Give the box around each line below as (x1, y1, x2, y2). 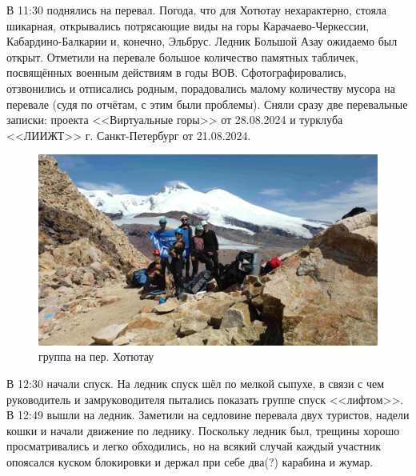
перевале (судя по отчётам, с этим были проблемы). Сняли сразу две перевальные (6, 95, 408, 112)
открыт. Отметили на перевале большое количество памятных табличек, (6, 48, 358, 65)
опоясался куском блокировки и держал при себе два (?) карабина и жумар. (6, 454, 374, 470)
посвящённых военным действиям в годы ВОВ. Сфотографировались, (6, 64, 347, 81)
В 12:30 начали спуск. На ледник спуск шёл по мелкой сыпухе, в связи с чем (6, 375, 385, 392)
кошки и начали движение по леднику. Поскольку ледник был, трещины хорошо (6, 422, 400, 438)
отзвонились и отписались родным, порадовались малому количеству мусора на (6, 79, 395, 96)
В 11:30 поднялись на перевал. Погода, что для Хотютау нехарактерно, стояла (6, 2, 387, 18)
